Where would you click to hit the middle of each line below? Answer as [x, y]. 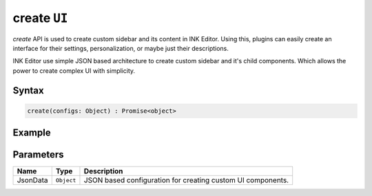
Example [32, 133]
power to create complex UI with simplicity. [74, 70]
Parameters [38, 155]
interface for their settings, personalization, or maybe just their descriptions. [121, 48]
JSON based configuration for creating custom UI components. [186, 180]
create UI [40, 18]
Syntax [28, 90]
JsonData [32, 180]
